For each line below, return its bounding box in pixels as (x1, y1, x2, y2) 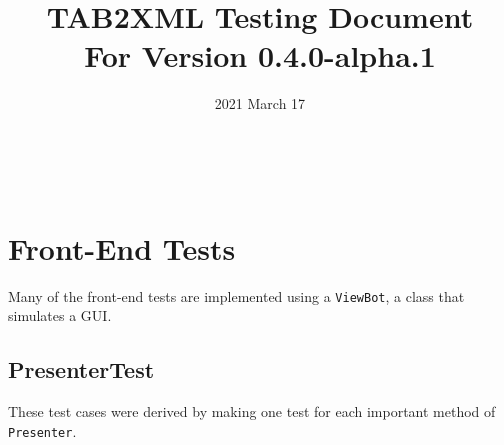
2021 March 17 (214, 93, 306, 114)
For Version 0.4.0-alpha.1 (84, 35, 436, 76)
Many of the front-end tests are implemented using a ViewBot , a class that (8, 285, 465, 306)
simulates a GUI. (8, 305, 112, 326)
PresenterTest (8, 354, 155, 385)
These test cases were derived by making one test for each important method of (8, 401, 496, 422)
